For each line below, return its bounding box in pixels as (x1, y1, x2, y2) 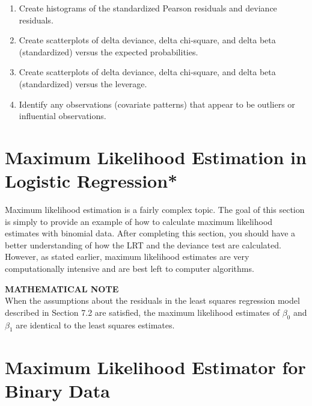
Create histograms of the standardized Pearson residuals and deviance (19, 2, 277, 14)
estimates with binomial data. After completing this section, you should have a (5, 227, 296, 239)
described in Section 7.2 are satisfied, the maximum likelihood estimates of (5, 306, 280, 318)
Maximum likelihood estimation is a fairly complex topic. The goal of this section (5, 203, 305, 216)
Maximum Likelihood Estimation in (5, 144, 307, 169)
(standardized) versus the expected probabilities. (19, 45, 198, 58)
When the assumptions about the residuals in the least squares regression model (5, 294, 300, 307)
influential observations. (19, 109, 106, 122)
